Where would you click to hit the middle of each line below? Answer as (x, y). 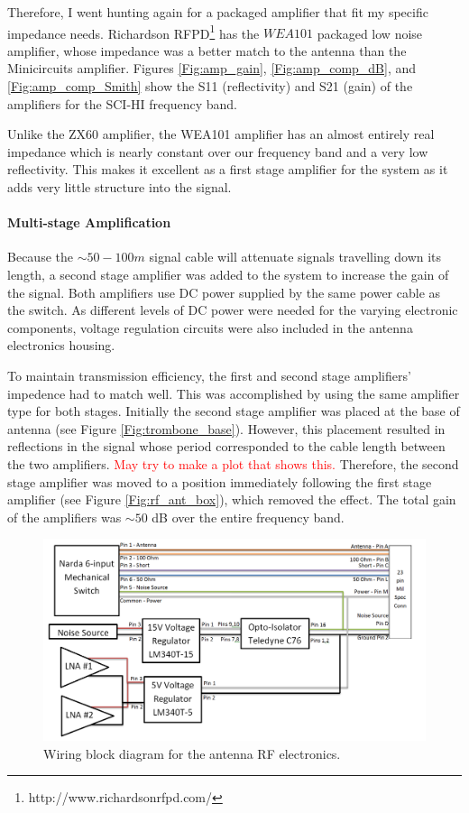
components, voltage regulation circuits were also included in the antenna (210, 327)
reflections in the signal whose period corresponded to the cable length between (226, 446)
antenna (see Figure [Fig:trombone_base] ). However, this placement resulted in (226, 428)
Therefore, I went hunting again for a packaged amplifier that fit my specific (218, 12)
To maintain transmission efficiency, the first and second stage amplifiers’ (209, 375)
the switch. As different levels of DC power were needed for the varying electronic (233, 310)
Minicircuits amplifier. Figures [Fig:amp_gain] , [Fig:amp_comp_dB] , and (212, 68)
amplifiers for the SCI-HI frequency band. (122, 103)
